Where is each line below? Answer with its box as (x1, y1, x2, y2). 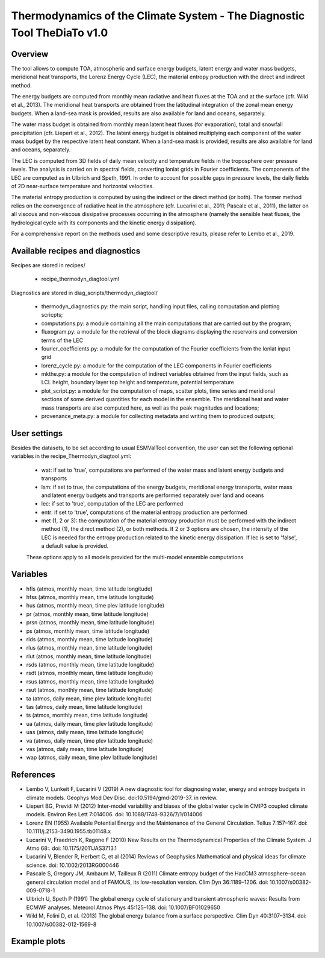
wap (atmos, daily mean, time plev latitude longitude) (26, 754, 158, 761)
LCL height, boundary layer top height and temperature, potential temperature (41, 379, 234, 386)
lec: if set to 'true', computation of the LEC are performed (41, 500, 184, 507)
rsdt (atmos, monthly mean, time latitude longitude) (26, 670, 153, 677)
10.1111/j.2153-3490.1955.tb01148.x (26, 828, 111, 835)
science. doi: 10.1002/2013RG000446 (26, 861, 120, 869)
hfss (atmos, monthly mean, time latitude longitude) (26, 593, 154, 600)
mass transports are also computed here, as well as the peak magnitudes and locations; (41, 404, 259, 411)
